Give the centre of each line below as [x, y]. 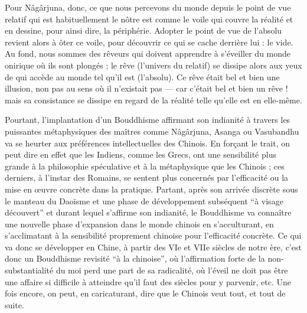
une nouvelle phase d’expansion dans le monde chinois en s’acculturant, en [139, 224]
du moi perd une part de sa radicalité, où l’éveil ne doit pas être [172, 270]
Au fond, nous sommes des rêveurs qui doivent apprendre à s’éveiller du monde [148, 53]
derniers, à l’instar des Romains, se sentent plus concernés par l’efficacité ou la [147, 177]
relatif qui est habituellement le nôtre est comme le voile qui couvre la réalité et [149, 19]
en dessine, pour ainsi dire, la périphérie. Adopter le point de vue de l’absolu [143, 30]
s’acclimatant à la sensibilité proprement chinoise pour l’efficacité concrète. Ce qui [153, 235]
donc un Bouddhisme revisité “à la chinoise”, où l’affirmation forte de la [135, 258]
